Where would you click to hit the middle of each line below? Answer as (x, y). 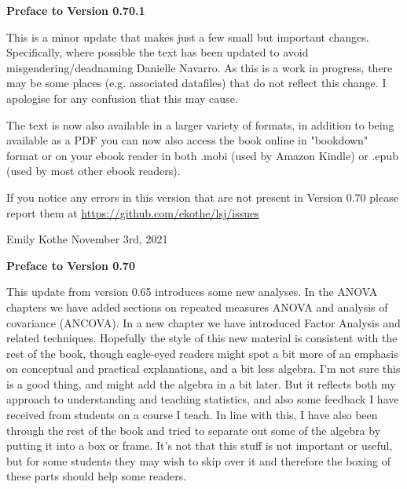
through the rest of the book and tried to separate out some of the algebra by (194, 430)
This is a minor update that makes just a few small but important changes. (188, 36)
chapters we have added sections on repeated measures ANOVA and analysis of (197, 307)
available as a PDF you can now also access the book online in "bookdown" (187, 140)
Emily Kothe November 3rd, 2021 (87, 239)
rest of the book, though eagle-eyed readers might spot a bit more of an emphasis (202, 353)
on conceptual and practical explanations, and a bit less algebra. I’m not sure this (203, 369)
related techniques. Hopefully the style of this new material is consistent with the (202, 338)
